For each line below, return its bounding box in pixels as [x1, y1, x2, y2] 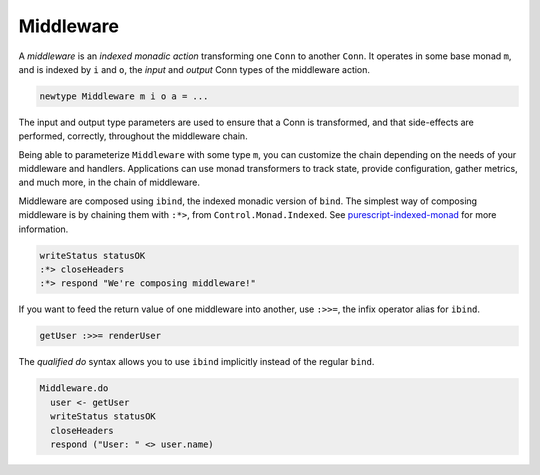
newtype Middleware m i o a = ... [39, 90, 209, 102]
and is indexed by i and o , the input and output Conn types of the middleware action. [18, 63, 370, 75]
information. [18, 223, 69, 235]
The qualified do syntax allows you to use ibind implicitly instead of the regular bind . [18, 356, 375, 368]
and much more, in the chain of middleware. [18, 176, 200, 189]
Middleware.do [39, 383, 109, 394]
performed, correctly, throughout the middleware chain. [18, 130, 249, 142]
